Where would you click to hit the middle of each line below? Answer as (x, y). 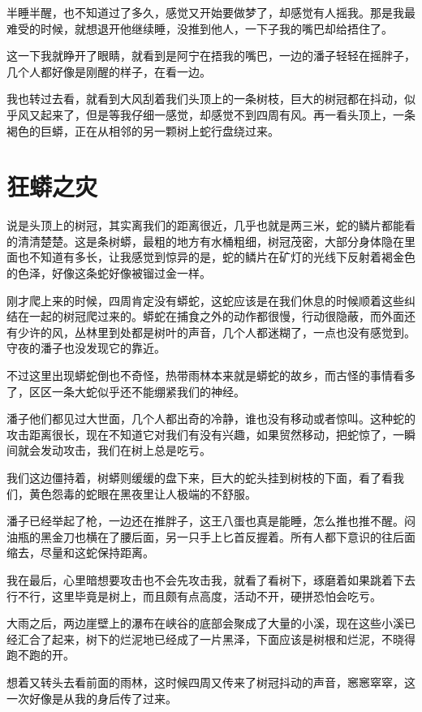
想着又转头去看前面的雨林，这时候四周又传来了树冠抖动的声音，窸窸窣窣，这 (211, 682)
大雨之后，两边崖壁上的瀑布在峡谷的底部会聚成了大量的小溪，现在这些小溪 (205, 623)
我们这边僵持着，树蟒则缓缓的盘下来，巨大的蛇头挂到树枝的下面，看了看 (200, 477)
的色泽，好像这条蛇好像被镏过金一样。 (109, 273)
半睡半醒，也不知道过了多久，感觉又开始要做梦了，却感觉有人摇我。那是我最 (211, 12)
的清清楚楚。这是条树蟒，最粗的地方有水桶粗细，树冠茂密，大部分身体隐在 (205, 241)
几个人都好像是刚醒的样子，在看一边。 (109, 71)
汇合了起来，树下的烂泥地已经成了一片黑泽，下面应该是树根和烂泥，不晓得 (216, 639)
